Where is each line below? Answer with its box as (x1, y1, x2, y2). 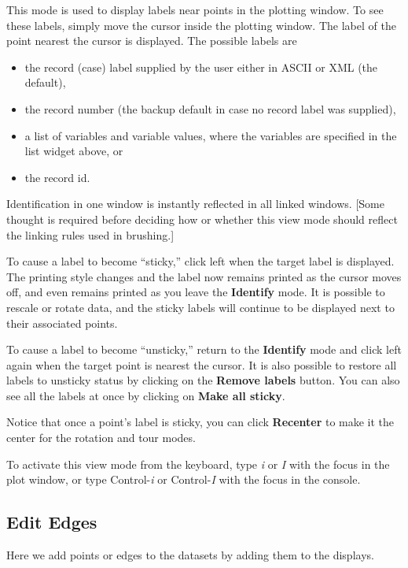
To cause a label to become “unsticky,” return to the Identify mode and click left (6, 341, 402, 358)
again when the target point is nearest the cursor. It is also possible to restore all (6, 356, 397, 373)
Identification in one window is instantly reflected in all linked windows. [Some (6, 195, 384, 212)
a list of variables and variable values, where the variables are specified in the (24, 127, 397, 143)
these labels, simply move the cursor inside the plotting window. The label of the (6, 17, 396, 33)
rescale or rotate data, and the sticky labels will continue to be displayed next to (6, 299, 395, 315)
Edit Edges (6, 510, 97, 534)
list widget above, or (24, 143, 123, 159)
